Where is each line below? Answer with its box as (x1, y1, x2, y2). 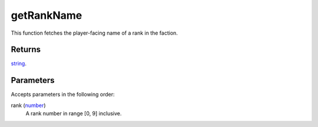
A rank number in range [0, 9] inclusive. (25, 110, 122, 117)
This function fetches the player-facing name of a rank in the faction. (11, 29, 178, 36)
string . (11, 60, 26, 67)
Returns (11, 45, 41, 55)
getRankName (11, 9, 82, 22)
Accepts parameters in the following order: (11, 91, 115, 98)
